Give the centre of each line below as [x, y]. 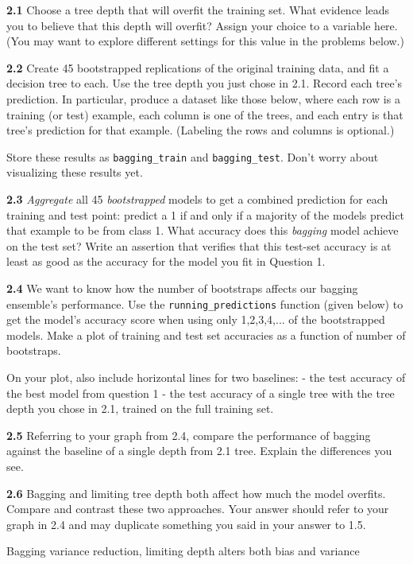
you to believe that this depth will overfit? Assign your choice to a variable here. [202, 25]
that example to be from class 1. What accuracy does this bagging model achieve [203, 230]
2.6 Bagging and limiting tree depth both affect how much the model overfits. [196, 493]
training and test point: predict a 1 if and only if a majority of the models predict [205, 214]
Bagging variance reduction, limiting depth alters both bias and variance [183, 551]
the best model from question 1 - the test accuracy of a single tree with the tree [201, 393]
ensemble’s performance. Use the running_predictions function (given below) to [205, 303]
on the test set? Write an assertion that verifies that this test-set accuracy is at [199, 245]
